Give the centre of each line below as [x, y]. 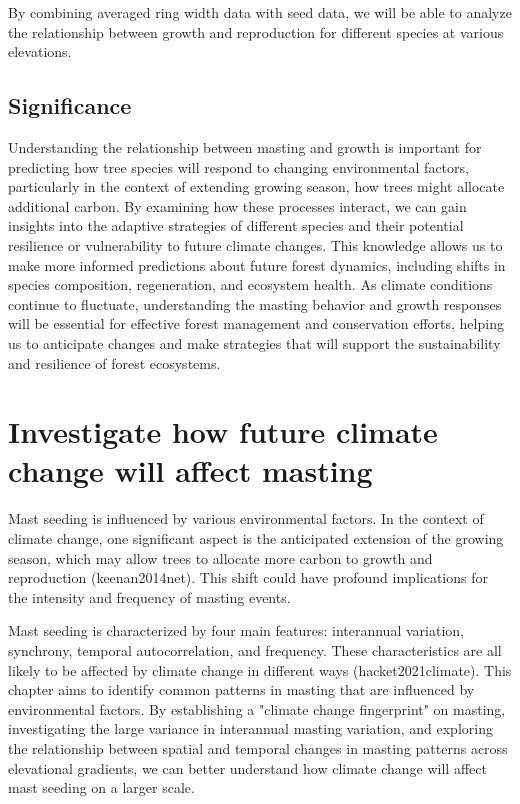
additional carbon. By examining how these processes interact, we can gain [237, 205]
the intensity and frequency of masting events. [149, 596]
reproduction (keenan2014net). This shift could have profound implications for [248, 577]
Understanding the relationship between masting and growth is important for [245, 146]
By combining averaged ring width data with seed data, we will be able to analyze [260, 12]
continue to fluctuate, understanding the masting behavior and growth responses [255, 303]
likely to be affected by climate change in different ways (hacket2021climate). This [260, 669]
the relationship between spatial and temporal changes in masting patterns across [258, 747]
